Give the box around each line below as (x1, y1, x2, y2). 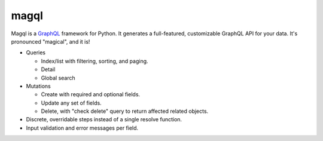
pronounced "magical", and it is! (11, 38, 90, 45)
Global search (41, 74, 75, 81)
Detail (41, 66, 56, 73)
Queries (26, 49, 46, 56)
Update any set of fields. (41, 99, 102, 106)
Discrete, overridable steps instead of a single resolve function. (26, 116, 182, 123)
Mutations (26, 82, 51, 90)
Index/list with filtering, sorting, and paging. (41, 57, 149, 65)
